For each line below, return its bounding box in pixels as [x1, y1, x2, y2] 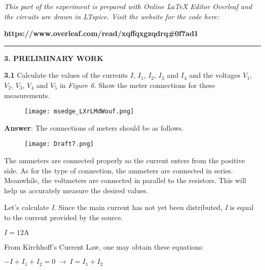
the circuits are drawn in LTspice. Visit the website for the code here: [4, 11, 220, 21]
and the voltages [189, 70, 241, 80]
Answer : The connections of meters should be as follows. [4, 122, 184, 133]
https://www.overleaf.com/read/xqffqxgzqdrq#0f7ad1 [4, 28, 198, 39]
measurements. [4, 89, 50, 100]
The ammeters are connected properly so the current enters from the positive [4, 155, 245, 166]
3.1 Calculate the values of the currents [4, 70, 128, 80]
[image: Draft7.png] [24, 140, 94, 148]
